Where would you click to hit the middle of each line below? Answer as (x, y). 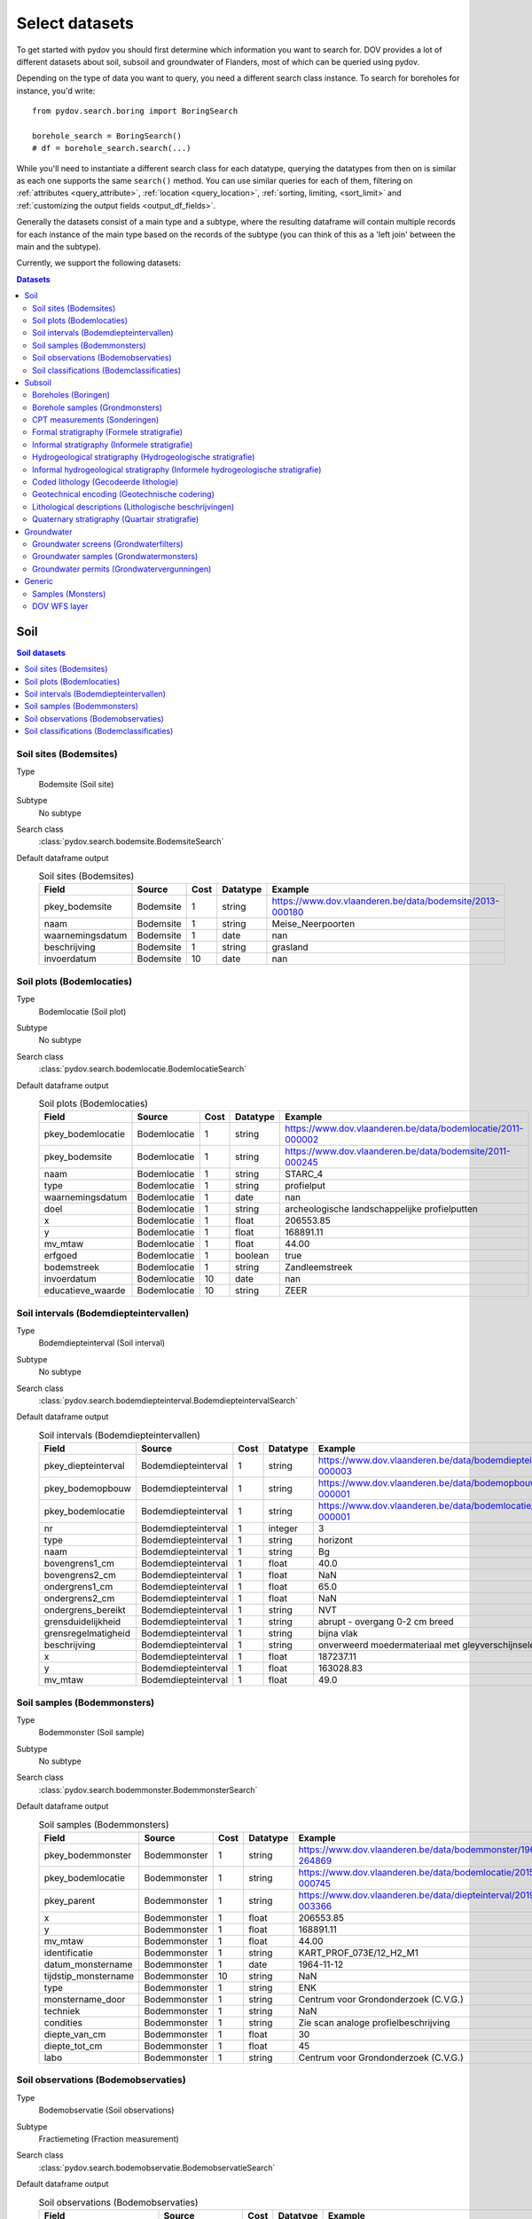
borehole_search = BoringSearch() (107, 136)
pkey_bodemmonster (88, 1855)
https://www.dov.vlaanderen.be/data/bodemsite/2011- (398, 1151)
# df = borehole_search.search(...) (112, 148)
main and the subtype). (59, 247)
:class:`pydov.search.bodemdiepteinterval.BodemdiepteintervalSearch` (168, 1401)
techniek (62, 2011)
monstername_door (85, 2000)
